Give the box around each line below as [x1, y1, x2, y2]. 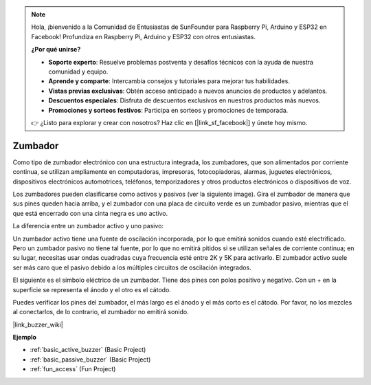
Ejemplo [12, 333, 37, 342]
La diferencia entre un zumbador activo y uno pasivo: [12, 222, 164, 230]
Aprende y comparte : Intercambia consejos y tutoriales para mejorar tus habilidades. [48, 77, 290, 85]
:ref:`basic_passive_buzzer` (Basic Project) [30, 355, 151, 364]
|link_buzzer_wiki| [12, 320, 63, 329]
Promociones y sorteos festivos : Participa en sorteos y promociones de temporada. [48, 106, 289, 114]
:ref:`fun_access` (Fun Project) [30, 365, 116, 373]
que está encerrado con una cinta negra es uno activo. [12, 209, 168, 217]
